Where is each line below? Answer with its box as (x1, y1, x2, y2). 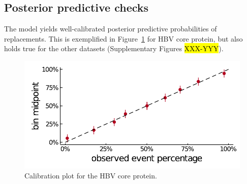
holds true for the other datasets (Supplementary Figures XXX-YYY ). (4, 43, 224, 54)
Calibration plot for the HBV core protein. (24, 170, 157, 180)
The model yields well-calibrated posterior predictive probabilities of (4, 23, 217, 34)
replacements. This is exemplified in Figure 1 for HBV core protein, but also (4, 33, 243, 44)
